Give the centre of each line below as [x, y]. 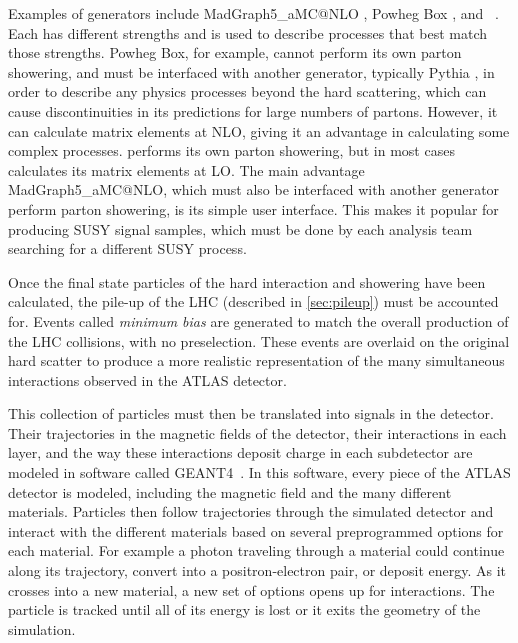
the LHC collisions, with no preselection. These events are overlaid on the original [259, 340]
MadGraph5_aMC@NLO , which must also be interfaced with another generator [254, 189]
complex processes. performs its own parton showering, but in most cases [231, 150]
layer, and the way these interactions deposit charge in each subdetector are [240, 452]
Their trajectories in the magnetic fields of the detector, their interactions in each [257, 432]
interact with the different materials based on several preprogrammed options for [256, 530]
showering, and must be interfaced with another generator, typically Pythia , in [251, 71]
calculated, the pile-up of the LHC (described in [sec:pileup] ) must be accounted [253, 301]
